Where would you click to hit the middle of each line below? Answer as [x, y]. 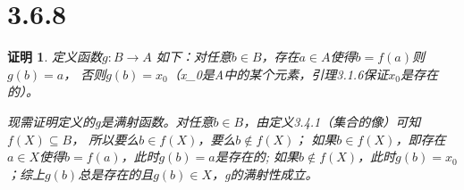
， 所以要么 [105, 139]
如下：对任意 [194, 57]
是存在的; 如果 [257, 157]
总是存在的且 [116, 173]
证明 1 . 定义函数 [55, 57]
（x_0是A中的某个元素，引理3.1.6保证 [278, 74]
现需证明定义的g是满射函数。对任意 [110, 121]
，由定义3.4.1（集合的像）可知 [332, 121]
